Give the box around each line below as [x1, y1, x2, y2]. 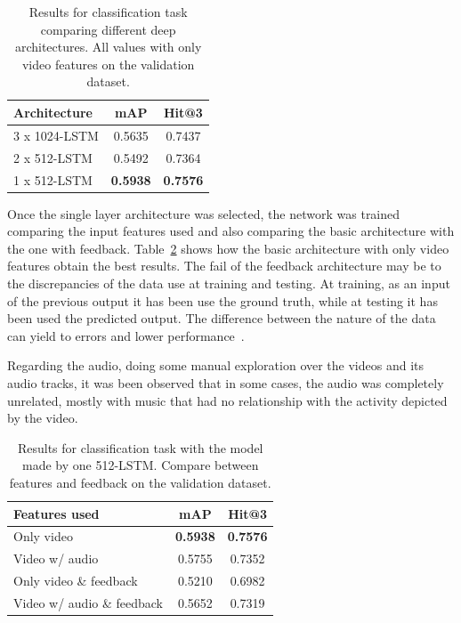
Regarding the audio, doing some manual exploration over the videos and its [7, 356, 425, 375]
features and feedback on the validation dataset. [9, 473, 271, 491]
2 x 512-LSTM [13, 148, 93, 166]
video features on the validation [21, 54, 195, 73]
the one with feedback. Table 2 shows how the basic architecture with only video [7, 239, 449, 257]
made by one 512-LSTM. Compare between [22, 456, 259, 474]
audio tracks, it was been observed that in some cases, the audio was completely [7, 373, 444, 392]
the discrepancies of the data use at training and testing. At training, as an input [7, 273, 450, 292]
